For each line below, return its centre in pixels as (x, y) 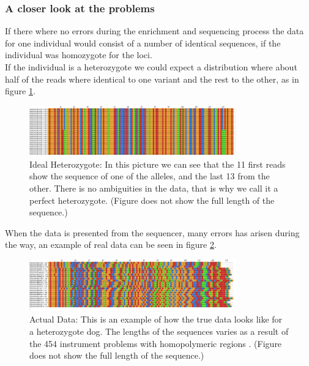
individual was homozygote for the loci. (79, 55)
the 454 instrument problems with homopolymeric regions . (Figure (156, 343)
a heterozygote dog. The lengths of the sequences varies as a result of (159, 331)
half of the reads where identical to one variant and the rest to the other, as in (152, 79)
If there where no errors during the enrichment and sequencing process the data (154, 31)
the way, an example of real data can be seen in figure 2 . (111, 245)
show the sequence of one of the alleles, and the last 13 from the (150, 176)
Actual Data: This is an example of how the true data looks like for (156, 319)
